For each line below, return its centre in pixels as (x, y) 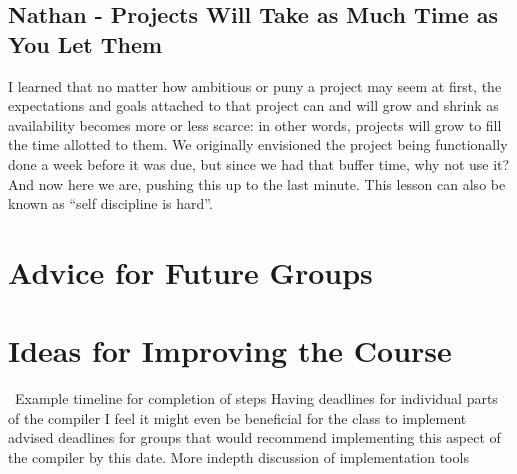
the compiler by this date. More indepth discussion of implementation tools (238, 457)
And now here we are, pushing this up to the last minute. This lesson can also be (257, 183)
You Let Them (85, 43)
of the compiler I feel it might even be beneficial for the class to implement (237, 417)
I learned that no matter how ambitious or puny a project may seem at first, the (255, 85)
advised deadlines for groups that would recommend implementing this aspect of (254, 437)
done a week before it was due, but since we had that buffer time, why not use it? (259, 163)
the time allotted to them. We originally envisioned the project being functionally (258, 144)
